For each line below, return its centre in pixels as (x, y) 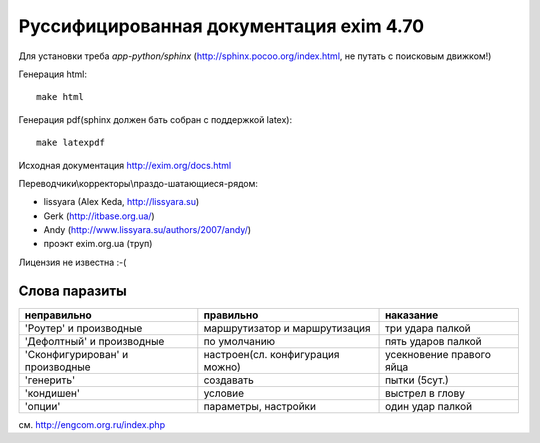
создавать (228, 380)
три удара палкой (428, 328)
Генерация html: (53, 74)
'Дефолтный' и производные (94, 341)
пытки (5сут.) (417, 380)
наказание (412, 315)
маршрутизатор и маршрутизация (287, 328)
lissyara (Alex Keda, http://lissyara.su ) (121, 202)
